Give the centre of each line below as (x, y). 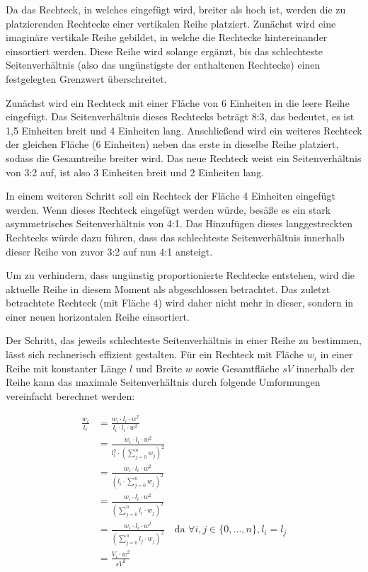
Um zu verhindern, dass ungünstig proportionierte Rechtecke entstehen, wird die (180, 275)
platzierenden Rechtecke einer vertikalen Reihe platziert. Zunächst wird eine (171, 23)
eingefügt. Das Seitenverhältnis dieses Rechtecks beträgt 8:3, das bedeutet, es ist (180, 116)
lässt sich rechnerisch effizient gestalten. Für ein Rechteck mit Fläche (155, 354)
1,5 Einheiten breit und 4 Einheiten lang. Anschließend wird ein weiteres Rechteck (184, 130)
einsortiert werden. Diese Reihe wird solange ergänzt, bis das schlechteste (164, 51)
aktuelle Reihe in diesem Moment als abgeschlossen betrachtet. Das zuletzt (168, 288)
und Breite (159, 368)
